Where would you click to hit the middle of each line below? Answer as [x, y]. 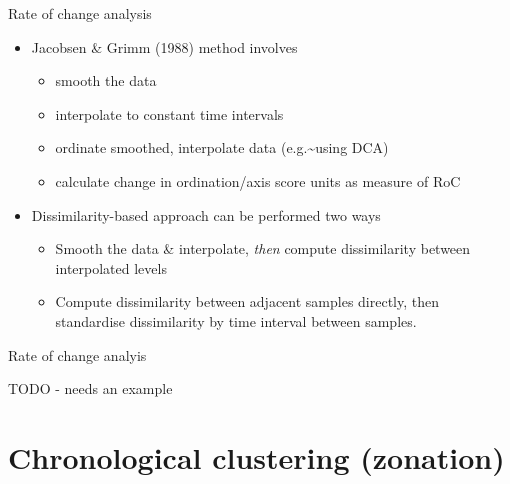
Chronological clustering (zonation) [256, 456]
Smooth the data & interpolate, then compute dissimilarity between [263, 248]
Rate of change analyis [77, 354]
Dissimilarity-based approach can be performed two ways [206, 214]
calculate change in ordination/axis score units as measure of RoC [258, 180]
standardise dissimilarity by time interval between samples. [236, 320]
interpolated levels [111, 267]
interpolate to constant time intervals [169, 113]
